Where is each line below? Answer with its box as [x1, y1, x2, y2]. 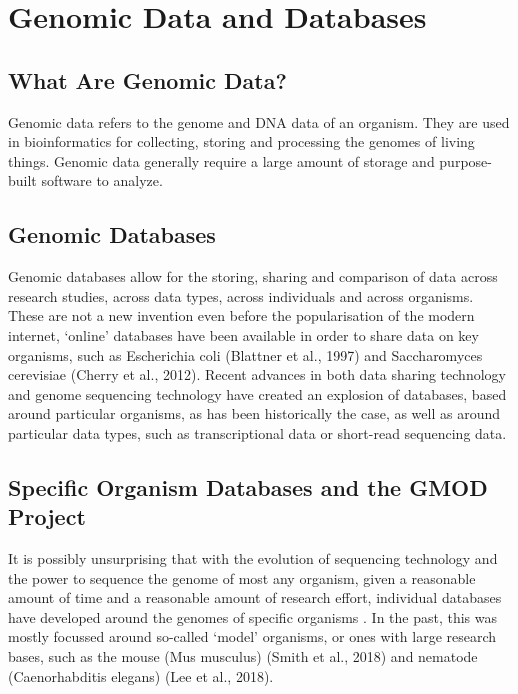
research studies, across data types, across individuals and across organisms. [8, 285, 474, 306]
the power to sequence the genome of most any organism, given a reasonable [8, 567, 476, 588]
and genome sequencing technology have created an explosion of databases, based [8, 383, 507, 404]
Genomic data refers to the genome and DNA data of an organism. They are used [8, 111, 510, 132]
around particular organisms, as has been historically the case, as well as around [8, 403, 501, 424]
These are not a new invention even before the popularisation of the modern [8, 305, 475, 326]
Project [8, 501, 86, 532]
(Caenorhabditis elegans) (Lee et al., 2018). [8, 665, 274, 686]
